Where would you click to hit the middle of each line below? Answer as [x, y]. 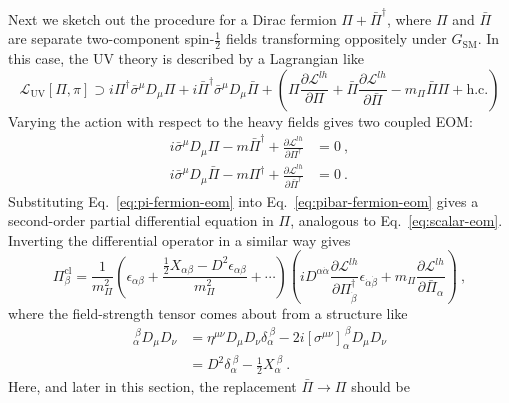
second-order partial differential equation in [141, 220]
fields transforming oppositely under [336, 38]
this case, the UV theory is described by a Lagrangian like [186, 58]
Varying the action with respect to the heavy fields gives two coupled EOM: [240, 120]
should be [380, 386]
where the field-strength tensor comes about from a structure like [208, 312]
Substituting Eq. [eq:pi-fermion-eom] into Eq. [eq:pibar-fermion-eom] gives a [243, 200]
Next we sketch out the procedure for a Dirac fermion [172, 18]
